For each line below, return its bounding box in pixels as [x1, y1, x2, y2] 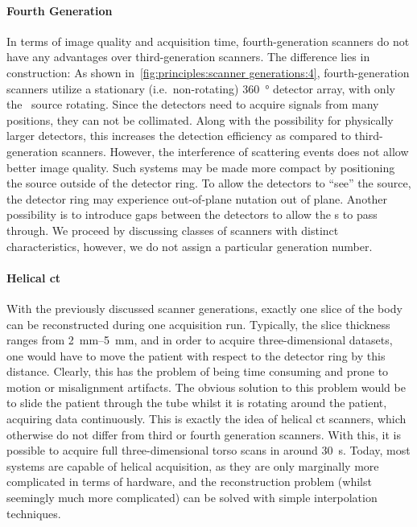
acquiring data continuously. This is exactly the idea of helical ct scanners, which [6, 410, 407, 427]
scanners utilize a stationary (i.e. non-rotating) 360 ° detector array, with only [6, 80, 395, 97]
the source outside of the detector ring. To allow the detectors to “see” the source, [6, 175, 411, 191]
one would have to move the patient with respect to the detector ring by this [6, 347, 386, 364]
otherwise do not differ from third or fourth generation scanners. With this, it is [6, 426, 401, 443]
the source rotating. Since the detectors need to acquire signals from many [6, 96, 379, 113]
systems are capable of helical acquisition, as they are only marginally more [6, 457, 379, 474]
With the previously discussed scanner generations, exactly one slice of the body [6, 299, 403, 316]
